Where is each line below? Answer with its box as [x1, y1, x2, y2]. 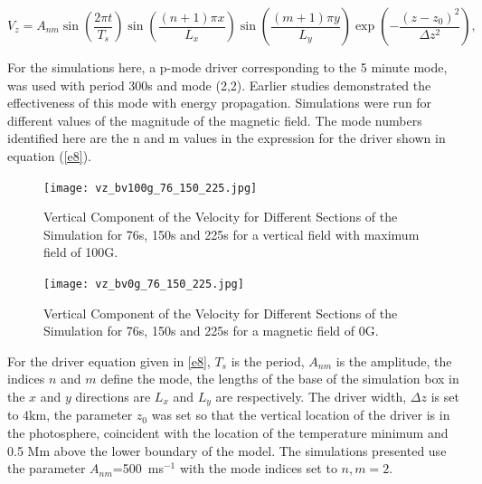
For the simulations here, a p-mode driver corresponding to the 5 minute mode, [7, 58, 448, 76]
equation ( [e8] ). [7, 146, 91, 165]
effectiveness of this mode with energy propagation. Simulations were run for [7, 93, 432, 112]
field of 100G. [43, 242, 118, 261]
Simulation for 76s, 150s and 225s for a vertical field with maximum [43, 224, 420, 243]
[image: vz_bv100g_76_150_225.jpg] [43, 181, 258, 195]
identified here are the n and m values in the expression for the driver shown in [7, 128, 446, 147]
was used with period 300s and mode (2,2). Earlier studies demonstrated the [7, 75, 431, 94]
